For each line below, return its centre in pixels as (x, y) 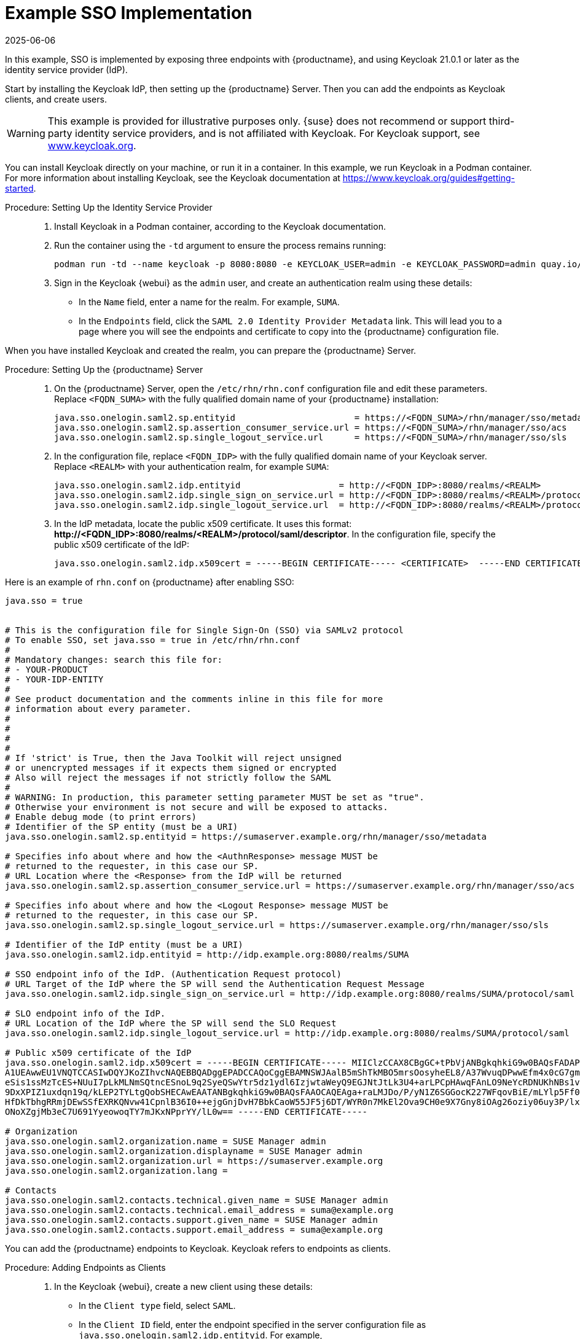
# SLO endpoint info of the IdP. (85, 1013)
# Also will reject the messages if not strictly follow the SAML (168, 777)
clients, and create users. (56, 99)
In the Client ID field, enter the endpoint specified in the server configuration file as (253, 1324)
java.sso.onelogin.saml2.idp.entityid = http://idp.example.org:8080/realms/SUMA (207, 954)
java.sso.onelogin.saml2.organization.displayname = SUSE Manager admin (184, 1151)
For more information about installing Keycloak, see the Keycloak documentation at (173, 178)
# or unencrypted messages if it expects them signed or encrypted (171, 767)
